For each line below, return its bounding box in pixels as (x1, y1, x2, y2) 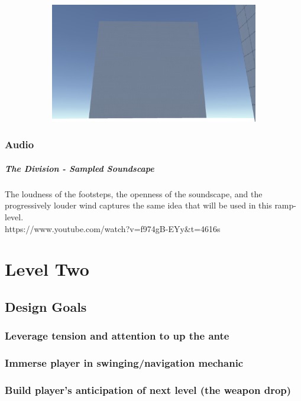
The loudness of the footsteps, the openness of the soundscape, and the (5, 187, 263, 200)
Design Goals (5, 298, 87, 315)
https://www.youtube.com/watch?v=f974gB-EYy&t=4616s (5, 222, 221, 234)
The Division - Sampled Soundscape (5, 162, 154, 174)
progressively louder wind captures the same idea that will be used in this (5, 199, 272, 211)
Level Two (5, 257, 89, 281)
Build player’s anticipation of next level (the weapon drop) (5, 383, 292, 397)
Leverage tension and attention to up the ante (5, 328, 229, 343)
